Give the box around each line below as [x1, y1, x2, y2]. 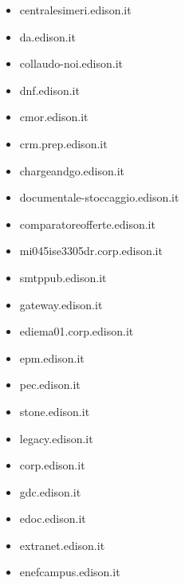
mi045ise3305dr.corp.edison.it [19, 242, 163, 259]
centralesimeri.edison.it [19, 2, 132, 18]
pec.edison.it [19, 376, 81, 393]
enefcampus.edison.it [19, 563, 120, 580]
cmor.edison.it [19, 108, 89, 125]
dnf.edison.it [19, 81, 80, 98]
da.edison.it [19, 28, 76, 45]
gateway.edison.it [19, 296, 103, 312]
